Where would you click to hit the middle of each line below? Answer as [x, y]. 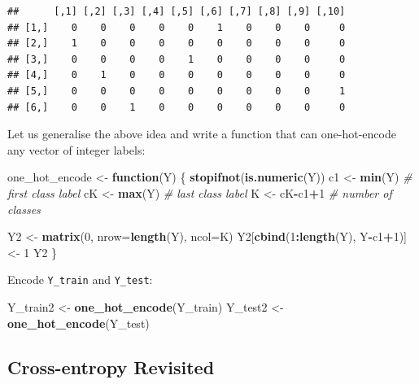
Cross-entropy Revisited [111, 367]
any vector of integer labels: [76, 149]
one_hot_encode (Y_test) [79, 323]
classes [24, 209]
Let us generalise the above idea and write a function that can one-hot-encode [202, 134]
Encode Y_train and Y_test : [80, 279]
